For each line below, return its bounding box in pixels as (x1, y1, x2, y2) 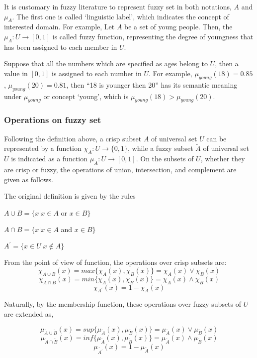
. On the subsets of (136, 153, 194, 164)
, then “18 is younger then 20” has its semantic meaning (66, 79, 238, 90)
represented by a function (4, 143, 82, 153)
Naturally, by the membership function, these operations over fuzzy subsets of (4, 299, 242, 309)
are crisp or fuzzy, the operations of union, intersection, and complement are (4, 164, 237, 174)
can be (206, 133, 227, 143)
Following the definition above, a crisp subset (4, 133, 142, 143)
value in (4, 68, 28, 78)
